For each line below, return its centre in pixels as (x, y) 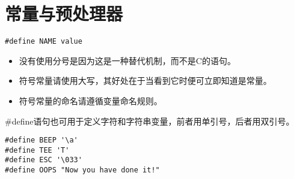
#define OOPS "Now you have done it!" (82, 170)
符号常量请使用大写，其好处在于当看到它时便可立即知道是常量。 (145, 81)
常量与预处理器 (64, 13)
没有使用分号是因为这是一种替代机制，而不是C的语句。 (127, 60)
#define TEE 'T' (37, 150)
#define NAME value (44, 42)
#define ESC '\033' (44, 160)
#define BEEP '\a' (41, 140)
